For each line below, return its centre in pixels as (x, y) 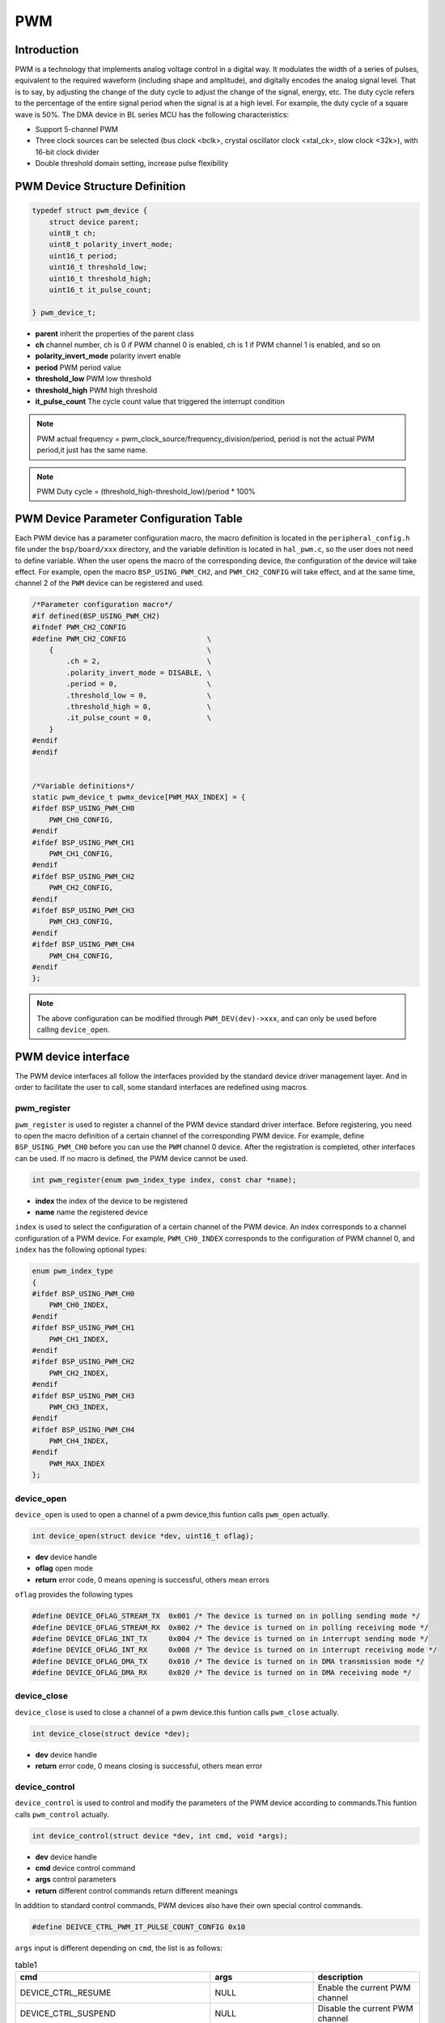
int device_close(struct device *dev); (111, 1733)
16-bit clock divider (67, 152)
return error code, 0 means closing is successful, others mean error (149, 1766)
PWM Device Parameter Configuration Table (129, 518)
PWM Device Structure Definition (100, 187)
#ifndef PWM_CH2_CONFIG (79, 628)
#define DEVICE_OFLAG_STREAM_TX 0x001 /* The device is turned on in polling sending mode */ (226, 1616)
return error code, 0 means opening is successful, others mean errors (153, 1580)
